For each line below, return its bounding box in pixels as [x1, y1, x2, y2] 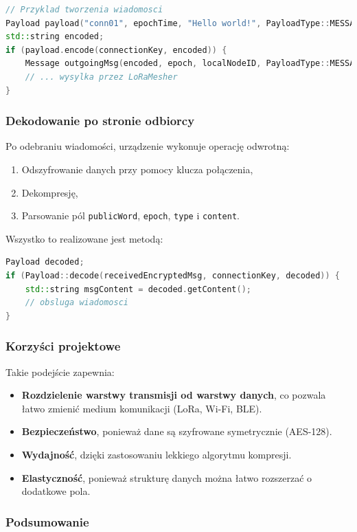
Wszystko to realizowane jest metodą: [5, 231, 163, 245]
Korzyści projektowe [5, 337, 121, 355]
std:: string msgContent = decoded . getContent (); [25, 284, 251, 294]
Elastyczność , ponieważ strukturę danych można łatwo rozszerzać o [21, 470, 312, 485]
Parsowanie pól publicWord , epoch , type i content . [21, 208, 240, 223]
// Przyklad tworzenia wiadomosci [5, 5, 163, 14]
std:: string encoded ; [5, 32, 104, 42]
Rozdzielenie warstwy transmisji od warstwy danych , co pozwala [21, 388, 326, 402]
